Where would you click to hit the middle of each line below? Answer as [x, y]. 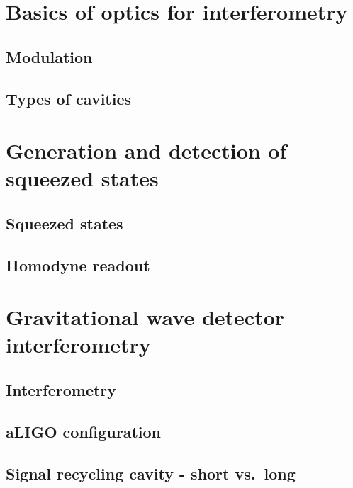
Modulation [49, 56]
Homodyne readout [78, 265]
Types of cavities [69, 98]
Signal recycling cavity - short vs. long [151, 473]
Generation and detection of [146, 151]
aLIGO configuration [84, 431]
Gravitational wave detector [145, 317]
